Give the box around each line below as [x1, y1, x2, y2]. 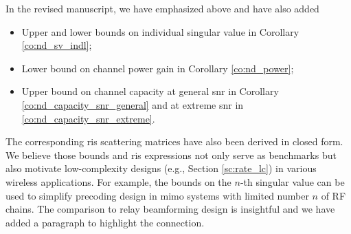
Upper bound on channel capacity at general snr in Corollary [21, 84, 279, 98]
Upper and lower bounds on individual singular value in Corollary [21, 24, 299, 39]
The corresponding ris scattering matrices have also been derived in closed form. [5, 134, 343, 149]
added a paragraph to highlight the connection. [5, 215, 205, 229]
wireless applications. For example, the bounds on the [5, 174, 231, 189]
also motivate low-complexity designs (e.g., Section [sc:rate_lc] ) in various [5, 161, 317, 175]
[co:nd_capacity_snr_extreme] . [21, 111, 155, 125]
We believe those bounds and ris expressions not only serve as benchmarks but [5, 147, 337, 162]
